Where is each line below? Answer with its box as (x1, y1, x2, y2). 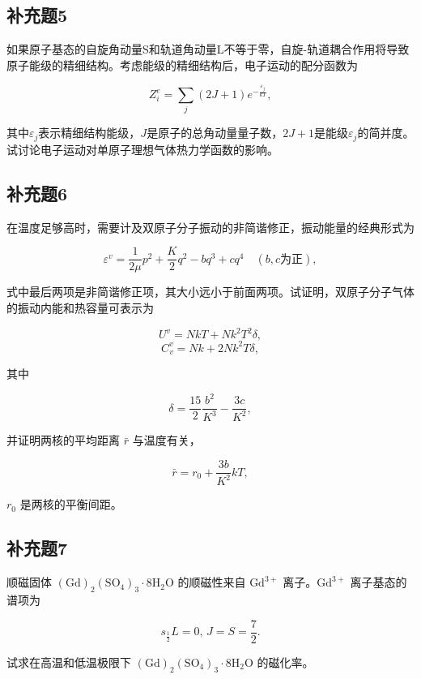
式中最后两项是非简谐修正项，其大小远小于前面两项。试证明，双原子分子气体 (6, 283, 415, 300)
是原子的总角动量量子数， (147, 124, 283, 141)
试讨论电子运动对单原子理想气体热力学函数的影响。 (6, 140, 279, 157)
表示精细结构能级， (38, 124, 141, 141)
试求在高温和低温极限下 (6, 653, 131, 670)
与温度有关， (132, 432, 201, 449)
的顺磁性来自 (177, 574, 246, 591)
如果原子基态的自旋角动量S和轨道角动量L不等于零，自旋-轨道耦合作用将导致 (6, 41, 410, 58)
